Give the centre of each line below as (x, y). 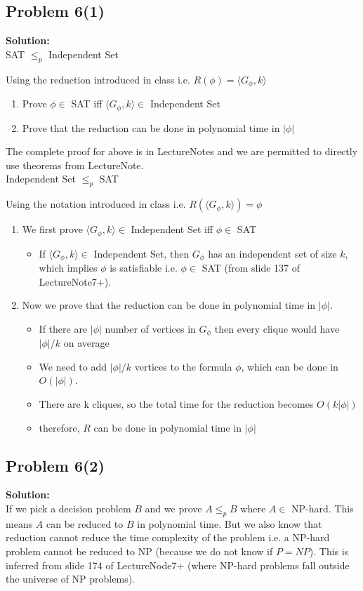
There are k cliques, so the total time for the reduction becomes (176, 404)
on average (86, 343)
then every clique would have (277, 328)
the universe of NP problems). (70, 579)
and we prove (173, 508)
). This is (329, 551)
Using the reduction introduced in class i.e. (98, 79)
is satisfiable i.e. (144, 267)
